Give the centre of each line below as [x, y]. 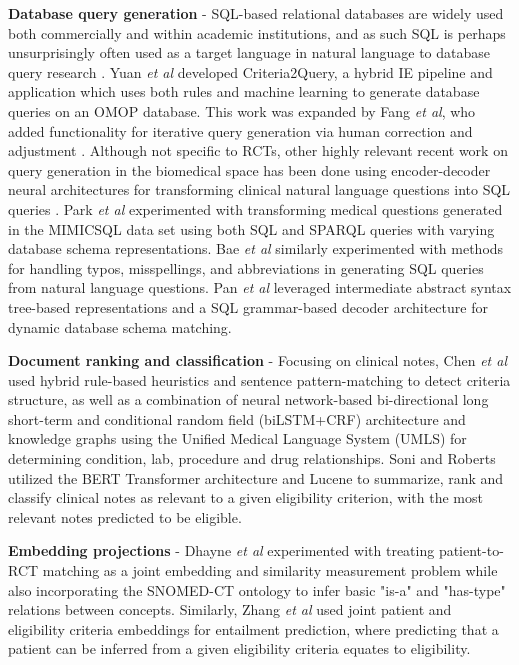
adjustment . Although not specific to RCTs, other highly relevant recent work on [258, 150]
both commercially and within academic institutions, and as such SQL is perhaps [257, 32]
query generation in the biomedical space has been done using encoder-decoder [249, 169]
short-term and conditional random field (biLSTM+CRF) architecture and [237, 418]
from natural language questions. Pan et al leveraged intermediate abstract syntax [260, 287]
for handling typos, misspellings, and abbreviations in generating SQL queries [246, 267]
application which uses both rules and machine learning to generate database [244, 91]
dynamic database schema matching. [120, 326]
